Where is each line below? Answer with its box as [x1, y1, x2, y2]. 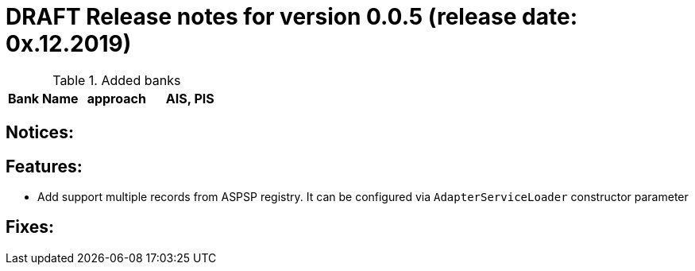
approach [87, 90, 146, 106]
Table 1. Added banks [52, 72, 181, 88]
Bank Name [8, 90, 79, 106]
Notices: [6, 122, 74, 143]
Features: [6, 156, 83, 176]
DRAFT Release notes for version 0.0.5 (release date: [6, 3, 578, 30]
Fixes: [6, 217, 55, 238]
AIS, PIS [165, 90, 214, 106]
